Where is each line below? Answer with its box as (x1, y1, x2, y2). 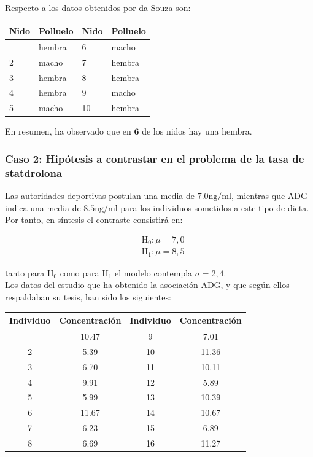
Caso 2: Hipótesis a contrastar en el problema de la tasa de (5, 150, 304, 166)
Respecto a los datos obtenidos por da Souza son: (5, 1, 191, 14)
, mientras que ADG (231, 189, 308, 202)
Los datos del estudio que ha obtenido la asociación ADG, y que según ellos (5, 278, 290, 291)
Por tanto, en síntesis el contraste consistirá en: (5, 213, 183, 226)
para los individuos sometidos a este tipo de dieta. (120, 201, 309, 214)
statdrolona (5, 165, 63, 180)
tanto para (5, 266, 45, 279)
